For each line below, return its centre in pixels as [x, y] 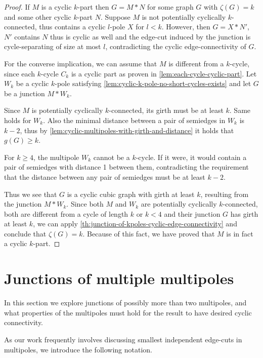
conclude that [25, 233]
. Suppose [115, 16]
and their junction [192, 213]
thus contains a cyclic [72, 27]
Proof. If [17, 7]
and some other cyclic [38, 16]
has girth [244, 213]
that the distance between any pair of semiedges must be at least [105, 176]
